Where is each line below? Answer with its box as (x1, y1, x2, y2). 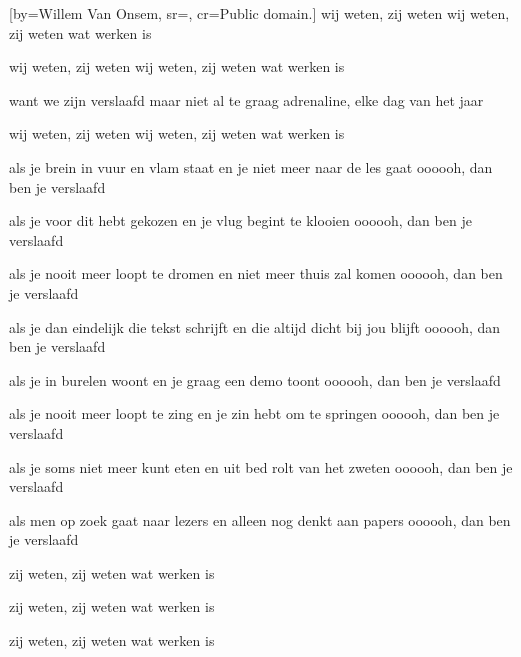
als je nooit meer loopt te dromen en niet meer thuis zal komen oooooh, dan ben (9, 263, 503, 284)
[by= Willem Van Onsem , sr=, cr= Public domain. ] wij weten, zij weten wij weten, (9, 3, 510, 23)
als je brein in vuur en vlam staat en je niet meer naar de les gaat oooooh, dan (9, 156, 493, 177)
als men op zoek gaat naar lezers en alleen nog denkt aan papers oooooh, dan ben (9, 509, 511, 530)
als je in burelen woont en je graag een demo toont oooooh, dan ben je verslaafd (9, 369, 501, 390)
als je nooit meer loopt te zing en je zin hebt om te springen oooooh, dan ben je (9, 403, 500, 424)
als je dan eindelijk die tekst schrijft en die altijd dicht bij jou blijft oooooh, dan (9, 316, 501, 337)
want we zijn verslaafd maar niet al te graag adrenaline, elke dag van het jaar (9, 89, 484, 110)
